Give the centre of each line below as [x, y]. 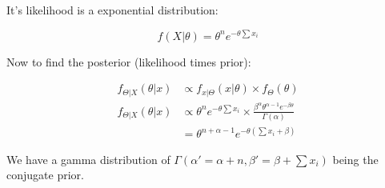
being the [355, 159]
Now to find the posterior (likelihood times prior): [129, 61]
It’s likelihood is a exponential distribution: [112, 10]
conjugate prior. [45, 175]
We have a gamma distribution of [88, 159]
